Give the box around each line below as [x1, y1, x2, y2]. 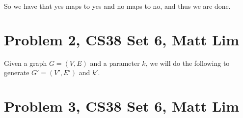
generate [4, 67, 29, 78]
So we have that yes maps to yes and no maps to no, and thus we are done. [4, 1, 231, 11]
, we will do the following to [145, 58, 230, 68]
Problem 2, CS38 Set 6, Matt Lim [4, 29, 240, 49]
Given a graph [4, 58, 47, 68]
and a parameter [90, 58, 140, 68]
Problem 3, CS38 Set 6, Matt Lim [4, 96, 240, 116]
